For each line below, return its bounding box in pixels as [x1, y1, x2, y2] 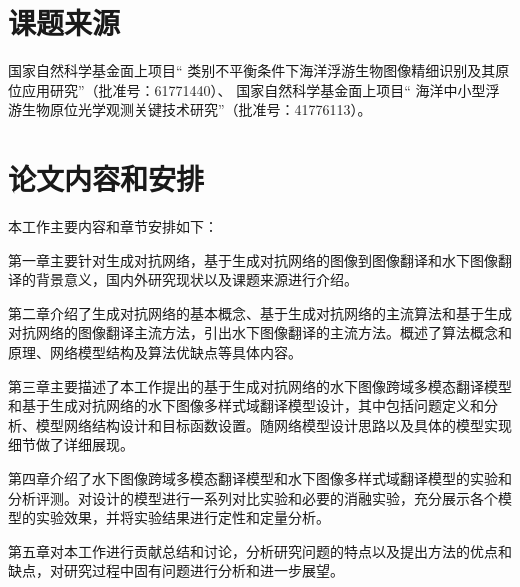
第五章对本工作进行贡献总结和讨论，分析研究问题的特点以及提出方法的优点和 [8, 540, 512, 561]
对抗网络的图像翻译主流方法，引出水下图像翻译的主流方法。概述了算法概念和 [8, 322, 512, 343]
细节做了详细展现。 [8, 434, 134, 455]
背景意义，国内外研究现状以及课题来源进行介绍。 [35, 269, 358, 290]
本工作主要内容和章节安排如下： [8, 216, 218, 237]
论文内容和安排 [8, 158, 205, 199]
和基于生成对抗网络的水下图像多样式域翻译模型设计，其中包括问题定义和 [8, 395, 484, 416]
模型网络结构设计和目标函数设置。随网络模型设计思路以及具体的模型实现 [35, 414, 512, 435]
